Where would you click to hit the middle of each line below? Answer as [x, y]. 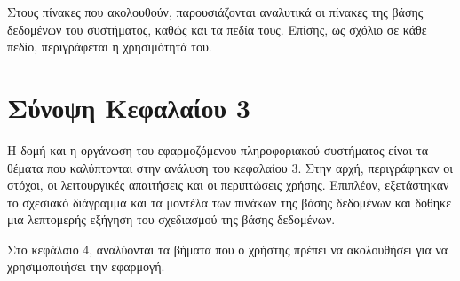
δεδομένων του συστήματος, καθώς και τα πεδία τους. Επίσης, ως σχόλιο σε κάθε [217, 29]
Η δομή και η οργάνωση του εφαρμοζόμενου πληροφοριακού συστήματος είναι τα [218, 149]
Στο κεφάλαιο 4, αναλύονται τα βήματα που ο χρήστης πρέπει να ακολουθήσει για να [228, 249]
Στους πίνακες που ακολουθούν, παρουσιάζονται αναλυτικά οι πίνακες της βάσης [215, 12]
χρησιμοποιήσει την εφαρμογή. [86, 266]
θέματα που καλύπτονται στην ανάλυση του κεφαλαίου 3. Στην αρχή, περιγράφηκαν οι [230, 167]
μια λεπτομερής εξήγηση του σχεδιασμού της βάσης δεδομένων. [171, 219]
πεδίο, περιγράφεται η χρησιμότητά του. [110, 47]
